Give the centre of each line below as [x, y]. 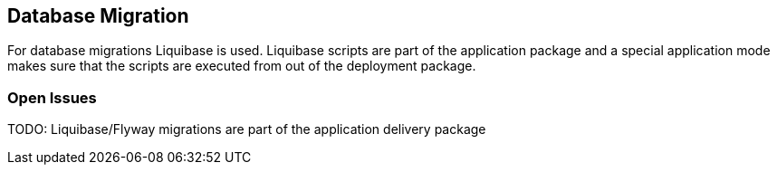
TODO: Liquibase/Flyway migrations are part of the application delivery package [247, 129]
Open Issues [52, 97]
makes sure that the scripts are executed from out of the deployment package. [242, 66]
